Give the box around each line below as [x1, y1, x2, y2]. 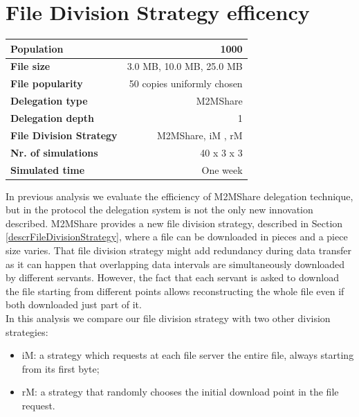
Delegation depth [10, 111, 95, 125]
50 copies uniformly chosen [129, 76, 243, 91]
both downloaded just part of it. [6, 297, 142, 312]
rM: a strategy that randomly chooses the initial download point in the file [21, 384, 339, 399]
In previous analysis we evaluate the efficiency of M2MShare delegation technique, [6, 188, 353, 203]
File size [10, 59, 50, 73]
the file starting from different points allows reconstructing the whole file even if [6, 283, 344, 298]
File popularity [10, 76, 83, 91]
